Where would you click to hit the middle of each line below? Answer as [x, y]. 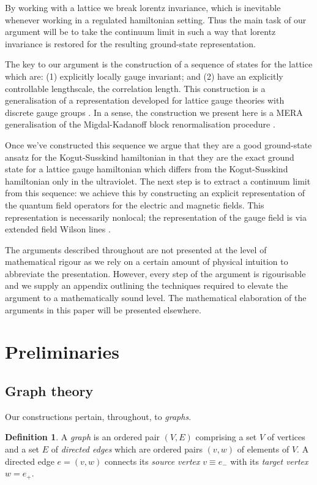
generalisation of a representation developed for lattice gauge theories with [145, 100]
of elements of [263, 449]
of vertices [286, 437]
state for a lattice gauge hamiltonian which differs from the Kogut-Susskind [147, 169]
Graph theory [49, 391]
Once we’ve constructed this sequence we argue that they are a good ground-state [158, 144]
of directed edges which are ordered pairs [127, 449]
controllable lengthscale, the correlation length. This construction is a [135, 88]
